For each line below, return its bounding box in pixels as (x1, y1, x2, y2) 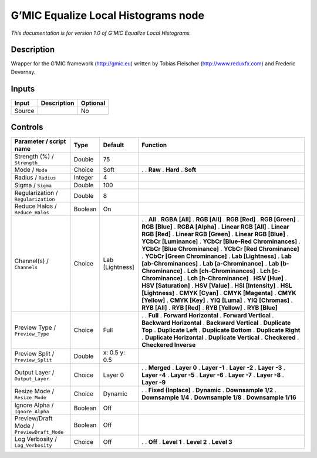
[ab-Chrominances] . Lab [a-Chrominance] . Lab (141, 260, 279, 268)
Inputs (11, 84, 35, 94)
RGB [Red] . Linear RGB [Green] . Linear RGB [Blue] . (141, 230, 289, 238)
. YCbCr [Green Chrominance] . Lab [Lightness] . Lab (141, 252, 292, 260)
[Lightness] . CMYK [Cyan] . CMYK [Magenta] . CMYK (141, 289, 296, 297)
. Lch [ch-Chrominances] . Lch (184, 267, 271, 275)
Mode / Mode (14, 165, 48, 174)
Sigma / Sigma (14, 181, 52, 190)
